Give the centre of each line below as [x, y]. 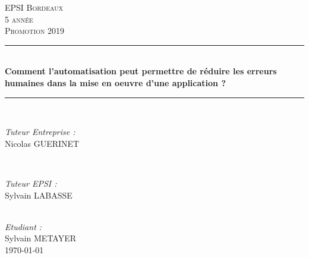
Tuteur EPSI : [31, 183]
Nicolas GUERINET [42, 143]
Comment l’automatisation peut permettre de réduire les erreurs [141, 71]
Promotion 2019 [35, 31]
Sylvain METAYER [41, 238]
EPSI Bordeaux [34, 7]
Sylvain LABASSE [39, 195]
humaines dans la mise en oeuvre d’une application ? [115, 82]
